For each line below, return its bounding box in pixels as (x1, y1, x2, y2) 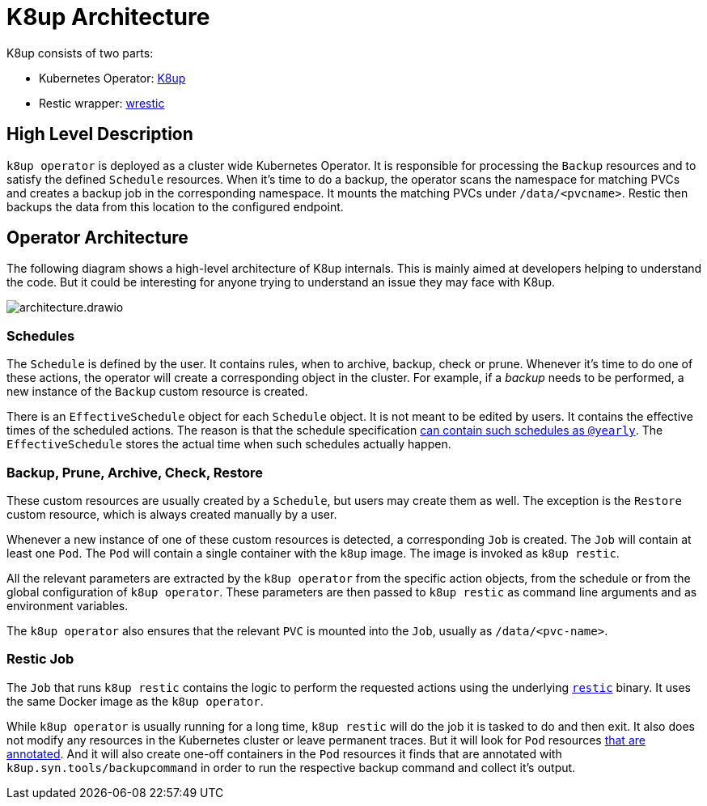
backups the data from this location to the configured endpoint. (6, 199, 344, 214)
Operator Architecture (6, 227, 188, 248)
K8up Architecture (6, 3, 210, 31)
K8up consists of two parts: (6, 45, 154, 60)
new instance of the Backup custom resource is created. (6, 384, 308, 399)
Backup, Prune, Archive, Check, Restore (6, 464, 264, 481)
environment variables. (6, 598, 129, 613)
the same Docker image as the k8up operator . (6, 694, 264, 708)
